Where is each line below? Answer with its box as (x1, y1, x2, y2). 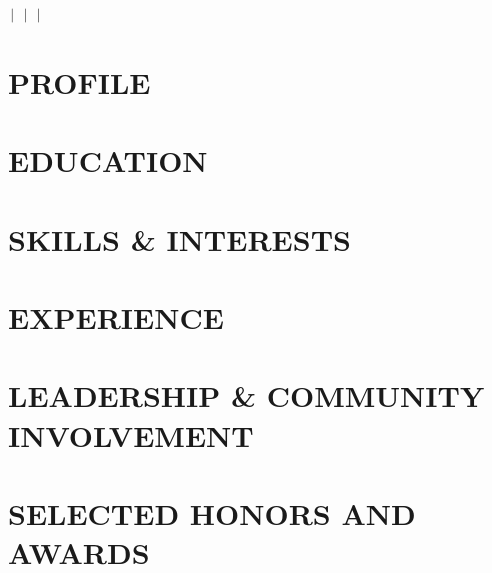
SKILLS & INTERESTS (8, 218, 351, 259)
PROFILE (8, 61, 151, 102)
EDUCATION (8, 140, 208, 181)
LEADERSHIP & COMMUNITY (8, 375, 485, 416)
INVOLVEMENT (8, 414, 254, 455)
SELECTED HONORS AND (8, 493, 416, 534)
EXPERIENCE (8, 297, 224, 338)
